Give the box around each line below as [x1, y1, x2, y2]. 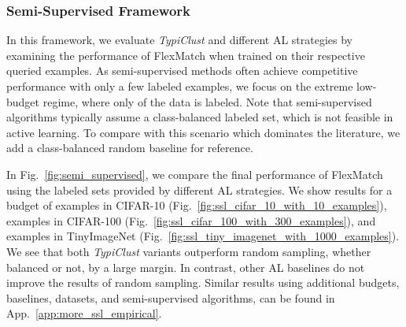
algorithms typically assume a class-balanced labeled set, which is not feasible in [6, 109, 393, 125]
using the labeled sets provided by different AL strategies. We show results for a [6, 181, 393, 198]
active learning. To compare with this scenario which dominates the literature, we [6, 124, 400, 140]
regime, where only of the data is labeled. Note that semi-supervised [42, 93, 372, 110]
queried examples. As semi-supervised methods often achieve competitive [6, 62, 358, 79]
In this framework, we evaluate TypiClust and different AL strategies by [6, 32, 352, 48]
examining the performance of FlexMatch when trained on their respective [6, 46, 365, 63]
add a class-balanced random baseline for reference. [6, 139, 253, 156]
